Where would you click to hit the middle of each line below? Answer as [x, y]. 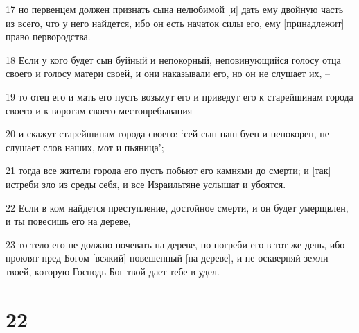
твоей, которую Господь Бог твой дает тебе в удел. [113, 271]
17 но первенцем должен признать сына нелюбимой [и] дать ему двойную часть [175, 9]
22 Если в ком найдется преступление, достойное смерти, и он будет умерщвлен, [177, 207]
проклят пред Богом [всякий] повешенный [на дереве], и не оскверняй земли [167, 258]
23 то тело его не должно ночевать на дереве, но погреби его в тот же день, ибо [175, 244]
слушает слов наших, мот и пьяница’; [85, 147]
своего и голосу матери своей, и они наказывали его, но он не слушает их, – [168, 73]
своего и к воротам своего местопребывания [99, 110]
